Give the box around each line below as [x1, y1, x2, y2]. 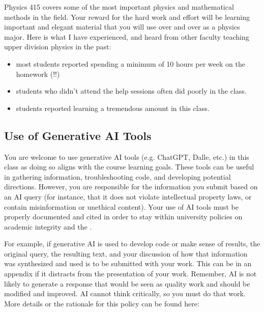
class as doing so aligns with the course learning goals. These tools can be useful [4, 161, 254, 172]
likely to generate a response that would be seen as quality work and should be [4, 278, 250, 289]
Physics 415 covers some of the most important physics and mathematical [4, 2, 234, 12]
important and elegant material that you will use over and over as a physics [4, 21, 240, 32]
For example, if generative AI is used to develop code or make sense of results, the [4, 238, 260, 249]
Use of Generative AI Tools [4, 127, 152, 143]
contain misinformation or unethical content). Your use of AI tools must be [4, 201, 239, 212]
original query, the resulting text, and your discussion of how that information [4, 248, 248, 259]
